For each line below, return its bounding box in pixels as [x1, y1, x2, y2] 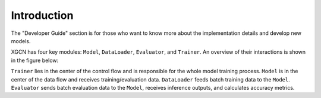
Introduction [11, 9, 74, 22]
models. [11, 37, 31, 44]
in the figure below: [11, 57, 59, 64]
